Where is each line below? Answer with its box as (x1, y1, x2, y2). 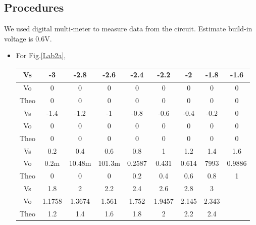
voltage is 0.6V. (4, 33, 52, 43)
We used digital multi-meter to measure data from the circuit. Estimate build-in (4, 23, 252, 34)
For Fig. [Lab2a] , (16, 50, 66, 61)
